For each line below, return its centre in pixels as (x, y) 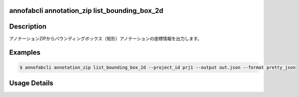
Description (28, 26)
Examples (25, 53)
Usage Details (31, 83)
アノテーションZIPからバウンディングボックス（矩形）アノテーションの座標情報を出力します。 (105, 38)
